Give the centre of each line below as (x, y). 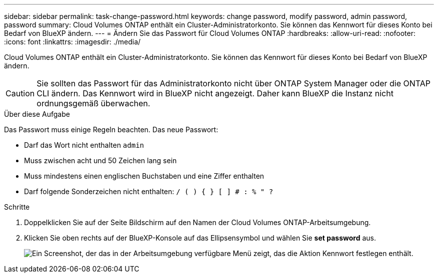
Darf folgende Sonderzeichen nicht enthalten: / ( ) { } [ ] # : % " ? (149, 191)
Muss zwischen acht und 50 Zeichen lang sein (100, 160)
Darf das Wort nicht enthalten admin (84, 145)
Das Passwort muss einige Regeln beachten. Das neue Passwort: (111, 130)
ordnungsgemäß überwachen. (93, 103)
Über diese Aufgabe (37, 114)
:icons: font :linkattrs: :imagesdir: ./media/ (72, 42)
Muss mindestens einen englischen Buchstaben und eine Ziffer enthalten (144, 176)
